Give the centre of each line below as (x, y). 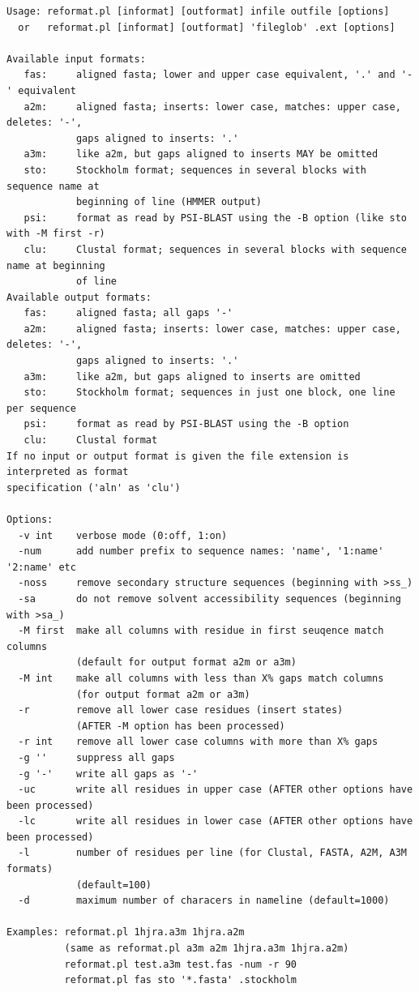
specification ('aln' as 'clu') (94, 487)
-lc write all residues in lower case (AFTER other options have (216, 821)
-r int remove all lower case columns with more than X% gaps (198, 742)
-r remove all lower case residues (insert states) (181, 710)
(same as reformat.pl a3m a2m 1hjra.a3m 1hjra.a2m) (207, 949)
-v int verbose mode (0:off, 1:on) (123, 535)
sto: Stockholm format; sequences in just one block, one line (209, 393)
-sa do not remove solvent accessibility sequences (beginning (209, 599)
